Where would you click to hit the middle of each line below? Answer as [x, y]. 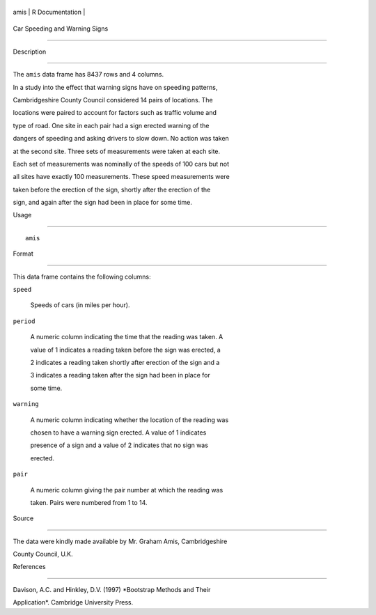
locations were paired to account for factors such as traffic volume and [115, 113]
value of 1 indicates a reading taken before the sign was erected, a [125, 350]
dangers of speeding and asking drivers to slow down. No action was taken [121, 139]
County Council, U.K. [43, 554]
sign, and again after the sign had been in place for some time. [103, 203]
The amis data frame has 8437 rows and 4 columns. [88, 75]
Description [30, 52]
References [29, 567]
